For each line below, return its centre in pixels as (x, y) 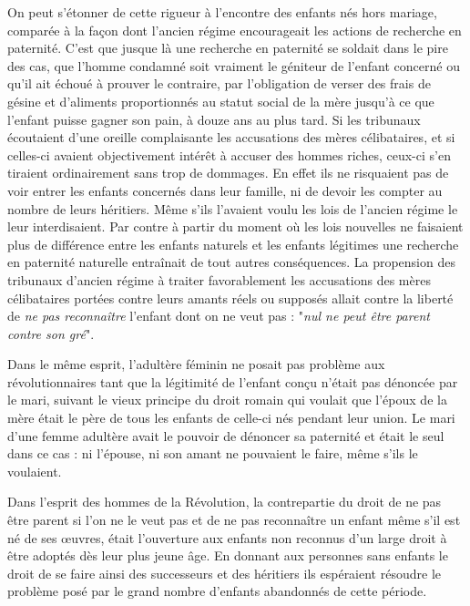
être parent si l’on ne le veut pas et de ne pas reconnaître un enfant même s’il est (234, 520)
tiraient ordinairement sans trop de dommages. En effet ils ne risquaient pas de (228, 173)
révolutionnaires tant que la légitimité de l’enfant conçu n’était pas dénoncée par (233, 381)
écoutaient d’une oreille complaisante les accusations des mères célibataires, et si (231, 137)
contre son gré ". (51, 333)
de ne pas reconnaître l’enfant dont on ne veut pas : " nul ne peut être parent (219, 316)
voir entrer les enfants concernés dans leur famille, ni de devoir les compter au (225, 190)
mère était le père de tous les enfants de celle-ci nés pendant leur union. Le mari (231, 418)
